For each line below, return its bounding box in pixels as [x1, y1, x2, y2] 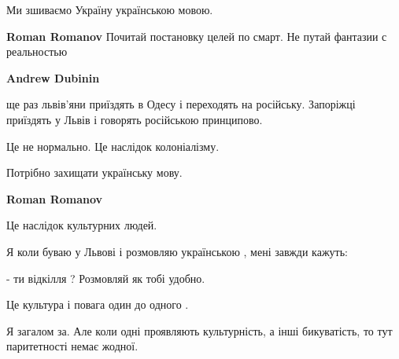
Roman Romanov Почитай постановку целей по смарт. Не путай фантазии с [6, 27, 387, 44]
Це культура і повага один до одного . [6, 296, 189, 313]
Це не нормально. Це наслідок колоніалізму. [6, 137, 220, 154]
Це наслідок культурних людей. [6, 217, 157, 233]
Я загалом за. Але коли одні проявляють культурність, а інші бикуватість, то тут [6, 322, 393, 339]
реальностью [6, 43, 68, 60]
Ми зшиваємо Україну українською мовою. [6, 2, 213, 17]
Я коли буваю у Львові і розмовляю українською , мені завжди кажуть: [6, 243, 348, 259]
